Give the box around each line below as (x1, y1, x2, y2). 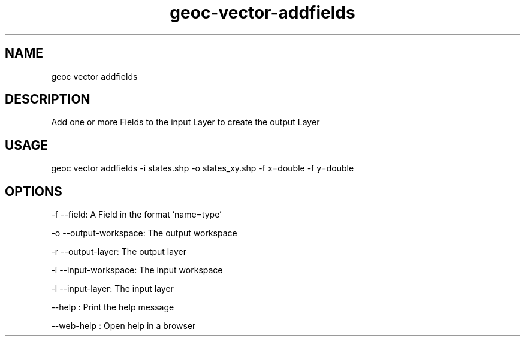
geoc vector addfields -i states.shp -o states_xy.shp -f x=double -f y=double (51, 163, 354, 174)
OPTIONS (5, 183, 62, 199)
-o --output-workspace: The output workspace (51, 228, 237, 239)
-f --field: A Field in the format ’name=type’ (51, 209, 222, 220)
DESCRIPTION (5, 92, 90, 107)
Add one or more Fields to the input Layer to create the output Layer (51, 117, 320, 128)
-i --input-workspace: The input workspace (51, 265, 223, 276)
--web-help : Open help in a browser (51, 321, 196, 331)
